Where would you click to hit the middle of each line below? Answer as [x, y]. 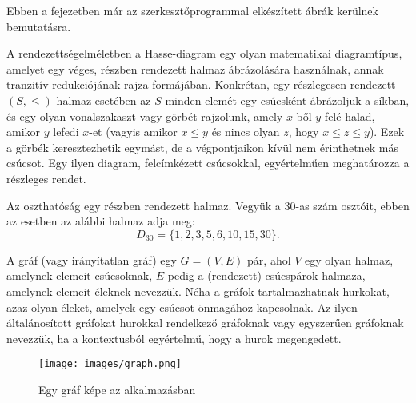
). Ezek [387, 132]
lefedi [66, 132]
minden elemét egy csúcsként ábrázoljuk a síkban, [287, 100]
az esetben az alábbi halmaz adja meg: [101, 221]
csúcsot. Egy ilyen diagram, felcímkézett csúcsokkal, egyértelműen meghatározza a [208, 163]
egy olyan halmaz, [349, 259]
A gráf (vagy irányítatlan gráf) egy [92, 259]
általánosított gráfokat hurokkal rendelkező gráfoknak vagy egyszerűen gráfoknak [205, 323]
